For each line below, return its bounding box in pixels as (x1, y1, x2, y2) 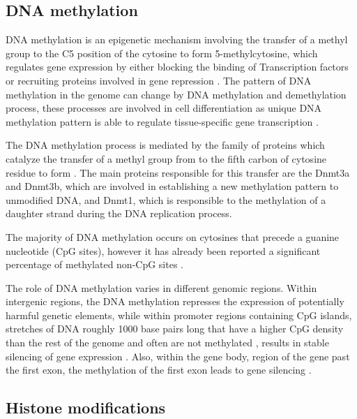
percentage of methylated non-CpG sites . (6, 257, 184, 272)
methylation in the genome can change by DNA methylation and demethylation (6, 87, 347, 101)
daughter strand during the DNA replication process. (6, 206, 232, 221)
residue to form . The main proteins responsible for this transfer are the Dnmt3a (6, 165, 350, 179)
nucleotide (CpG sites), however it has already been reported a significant (6, 243, 321, 258)
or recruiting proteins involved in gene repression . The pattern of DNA (6, 73, 312, 87)
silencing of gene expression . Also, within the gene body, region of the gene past (6, 348, 350, 363)
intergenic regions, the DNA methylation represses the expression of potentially (6, 294, 344, 309)
